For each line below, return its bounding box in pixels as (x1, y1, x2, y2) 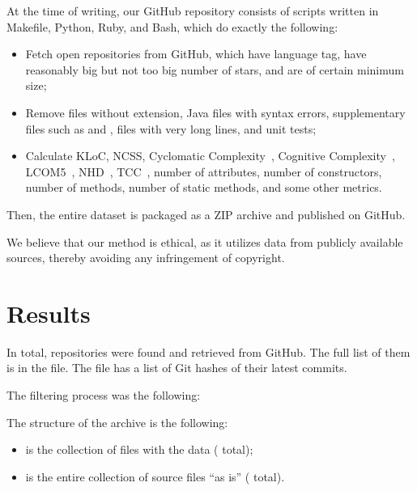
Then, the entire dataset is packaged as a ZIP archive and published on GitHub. (6, 205, 406, 222)
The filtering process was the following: (6, 387, 201, 404)
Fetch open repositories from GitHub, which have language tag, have (25, 45, 367, 62)
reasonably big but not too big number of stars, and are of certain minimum (25, 61, 404, 78)
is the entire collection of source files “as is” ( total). (25, 468, 285, 485)
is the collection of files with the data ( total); (25, 441, 253, 458)
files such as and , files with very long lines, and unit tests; (25, 120, 317, 137)
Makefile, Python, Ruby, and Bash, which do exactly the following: (6, 18, 338, 35)
